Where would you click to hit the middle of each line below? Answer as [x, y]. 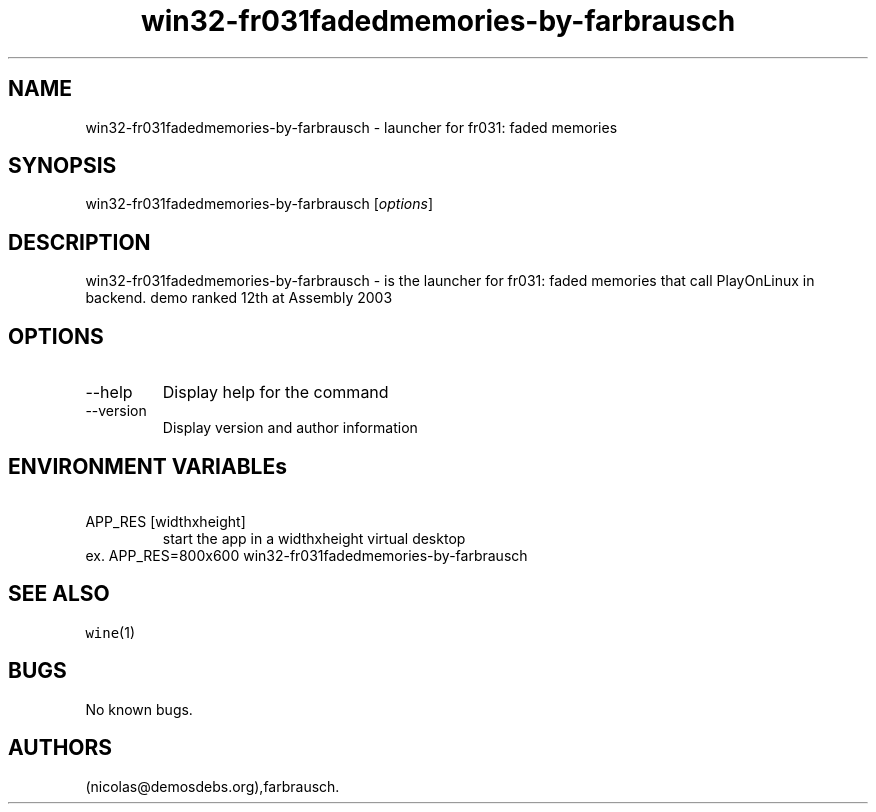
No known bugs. [139, 709]
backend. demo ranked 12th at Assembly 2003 [239, 298]
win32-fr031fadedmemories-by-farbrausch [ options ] [259, 204]
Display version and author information [290, 428]
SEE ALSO [59, 594]
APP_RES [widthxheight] [165, 521]
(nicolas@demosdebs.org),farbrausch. [212, 786]
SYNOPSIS [62, 166]
